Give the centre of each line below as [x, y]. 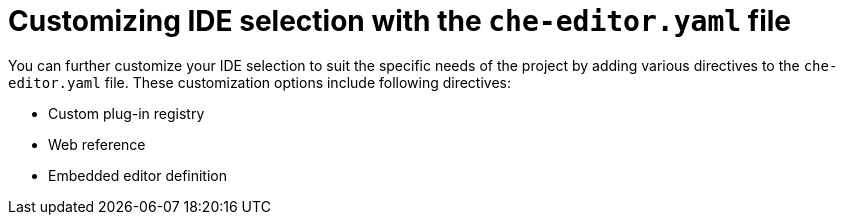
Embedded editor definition [138, 175]
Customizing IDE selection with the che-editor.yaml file [399, 21]
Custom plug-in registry [126, 113]
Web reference [97, 144]
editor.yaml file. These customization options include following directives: [260, 82]
